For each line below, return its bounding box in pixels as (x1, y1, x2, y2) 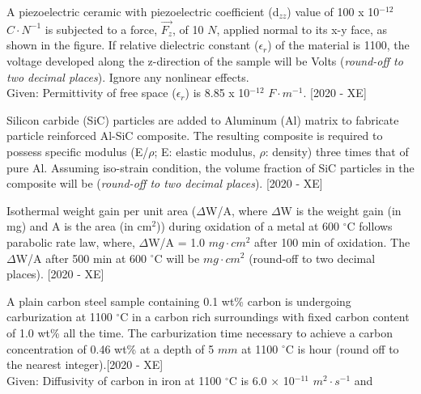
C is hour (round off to (285, 340, 399, 357)
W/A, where (205, 201, 268, 218)
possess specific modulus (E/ (6, 142, 149, 159)
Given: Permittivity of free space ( (6, 84, 176, 101)
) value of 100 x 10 (287, 3, 380, 19)
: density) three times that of (265, 142, 409, 159)
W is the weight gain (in (280, 201, 402, 218)
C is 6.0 (228, 371, 267, 388)
